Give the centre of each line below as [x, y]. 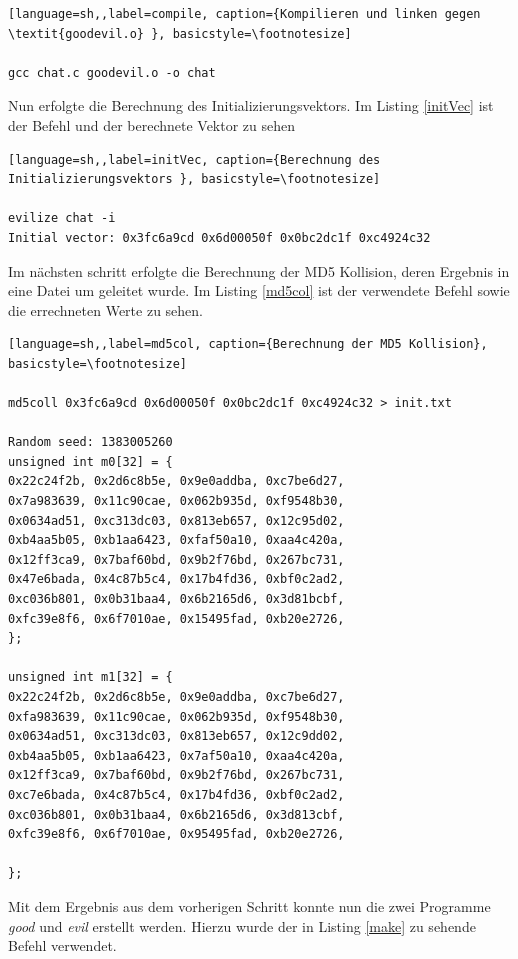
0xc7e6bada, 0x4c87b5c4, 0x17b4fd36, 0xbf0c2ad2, [176, 794]
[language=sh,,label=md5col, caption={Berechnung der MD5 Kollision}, [248, 344]
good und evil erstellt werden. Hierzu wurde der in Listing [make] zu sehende [242, 925]
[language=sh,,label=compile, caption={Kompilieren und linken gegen [244, 14]
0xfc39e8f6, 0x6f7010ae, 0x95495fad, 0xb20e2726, [176, 834]
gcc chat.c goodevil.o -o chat [112, 72]
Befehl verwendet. [62, 945]
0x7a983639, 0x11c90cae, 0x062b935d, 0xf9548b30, [176, 501]
